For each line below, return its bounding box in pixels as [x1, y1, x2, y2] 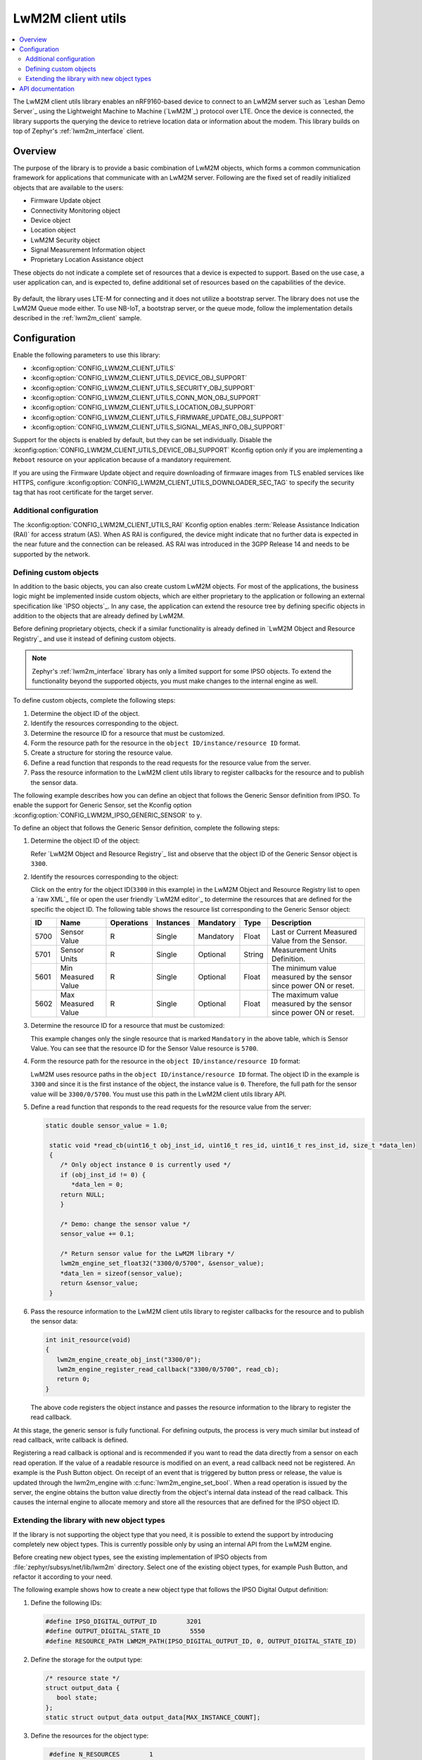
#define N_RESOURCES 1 [49, 1750, 154, 1759]
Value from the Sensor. [271, 936, 347, 946]
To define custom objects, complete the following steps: [13, 696, 176, 705]
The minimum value [271, 963, 337, 973]
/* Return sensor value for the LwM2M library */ [60, 1250, 235, 1257]
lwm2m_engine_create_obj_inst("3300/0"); [56, 1355, 202, 1364]
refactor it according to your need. [13, 1573, 113, 1581]
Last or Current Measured [271, 927, 357, 937]
